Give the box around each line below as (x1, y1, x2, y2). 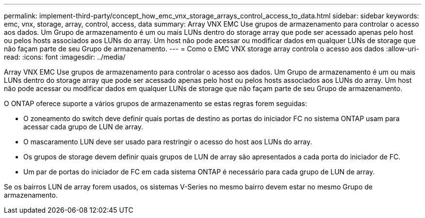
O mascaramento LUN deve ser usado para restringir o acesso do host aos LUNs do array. (23, 138, 312, 146)
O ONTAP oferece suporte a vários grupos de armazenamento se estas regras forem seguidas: (4, 99, 307, 108)
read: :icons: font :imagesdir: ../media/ (4, 53, 126, 61)
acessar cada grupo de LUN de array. (23, 123, 144, 131)
